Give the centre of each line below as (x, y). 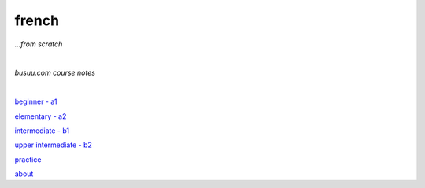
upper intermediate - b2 (53, 145)
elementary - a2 (41, 116)
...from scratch (39, 44)
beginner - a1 (36, 101)
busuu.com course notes (55, 73)
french (37, 20)
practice (28, 159)
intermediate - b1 (42, 131)
